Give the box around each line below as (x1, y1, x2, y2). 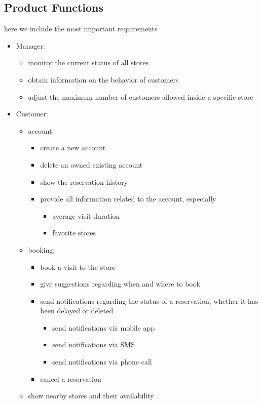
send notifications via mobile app (52, 322, 155, 333)
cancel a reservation (40, 373, 101, 384)
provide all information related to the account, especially (40, 193, 216, 204)
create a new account (40, 142, 106, 153)
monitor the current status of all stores (28, 57, 149, 68)
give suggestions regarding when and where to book (40, 278, 201, 289)
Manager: (16, 40, 46, 51)
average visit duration (52, 210, 120, 221)
